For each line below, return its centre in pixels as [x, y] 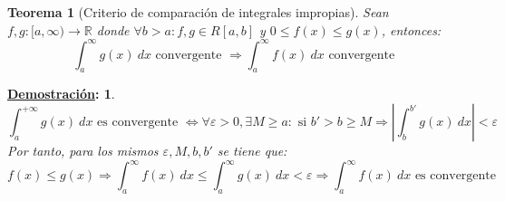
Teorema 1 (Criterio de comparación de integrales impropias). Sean [198, 12]
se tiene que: [252, 151]
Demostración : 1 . [61, 94]
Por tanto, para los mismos [83, 151]
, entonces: [411, 29]
